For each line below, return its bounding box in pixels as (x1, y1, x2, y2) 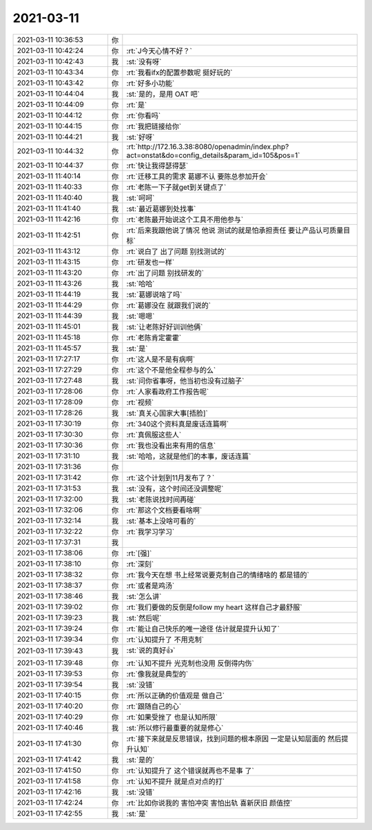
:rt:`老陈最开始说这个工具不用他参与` (126, 215, 244, 224)
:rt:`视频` (126, 397, 154, 407)
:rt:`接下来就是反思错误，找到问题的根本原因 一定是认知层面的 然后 (126, 733, 342, 743)
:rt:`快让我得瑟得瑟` (126, 161, 189, 170)
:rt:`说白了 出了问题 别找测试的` (126, 246, 227, 256)
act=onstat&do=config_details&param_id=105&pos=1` (126, 150, 300, 160)
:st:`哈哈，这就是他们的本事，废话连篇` (126, 451, 251, 461)
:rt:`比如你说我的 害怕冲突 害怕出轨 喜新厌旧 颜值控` (126, 798, 293, 807)
